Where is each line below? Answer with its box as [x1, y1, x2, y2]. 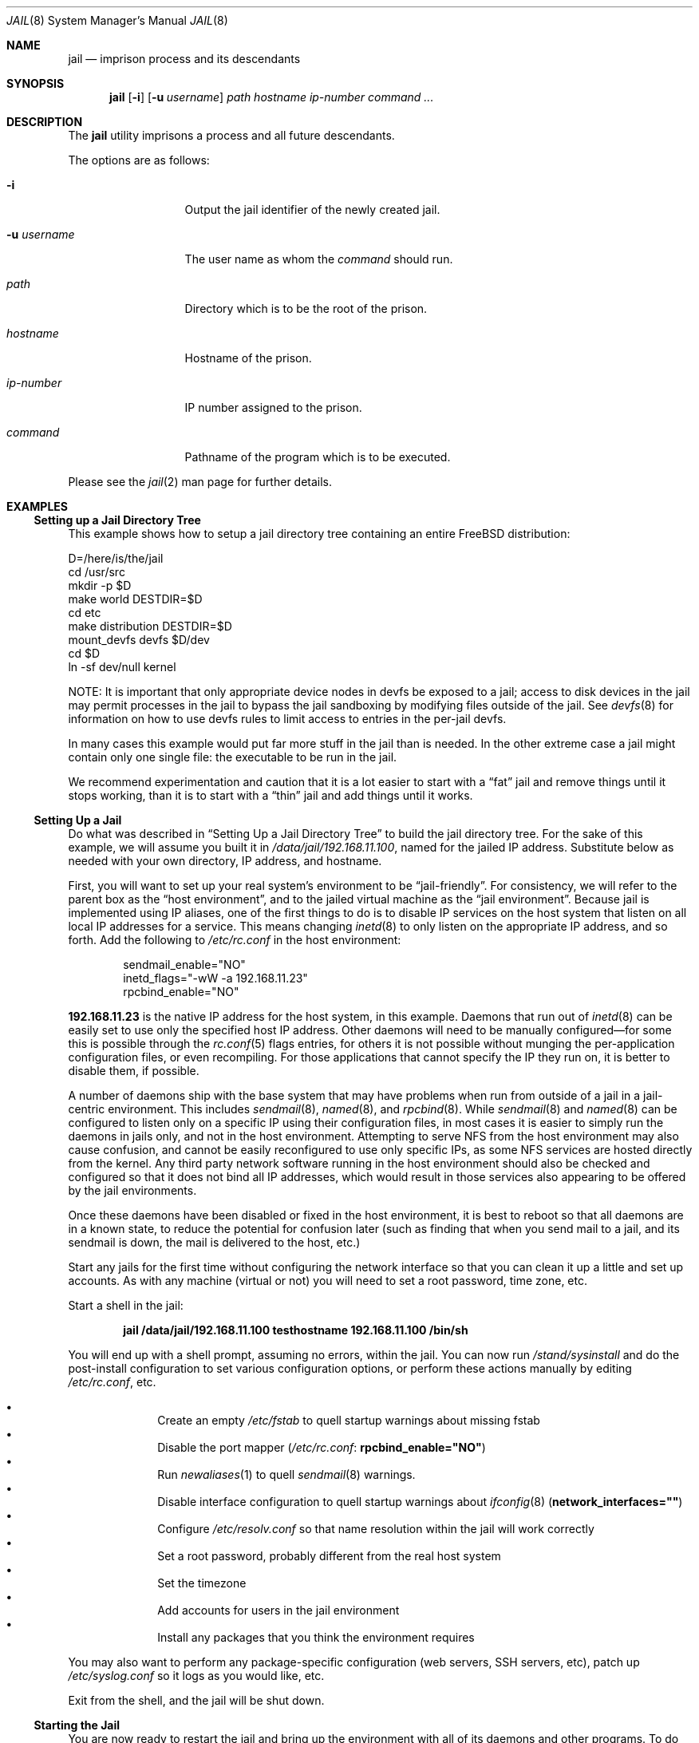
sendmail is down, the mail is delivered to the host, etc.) [68, 1235, 361, 1249]
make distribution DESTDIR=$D [68, 619, 232, 633]
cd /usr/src [68, 565, 125, 579]
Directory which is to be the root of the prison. [184, 302, 428, 315]
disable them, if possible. [68, 1064, 199, 1077]
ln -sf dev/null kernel [68, 660, 176, 674]
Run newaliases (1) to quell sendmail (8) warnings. [157, 1468, 416, 1481]
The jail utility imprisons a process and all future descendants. [68, 128, 395, 142]
